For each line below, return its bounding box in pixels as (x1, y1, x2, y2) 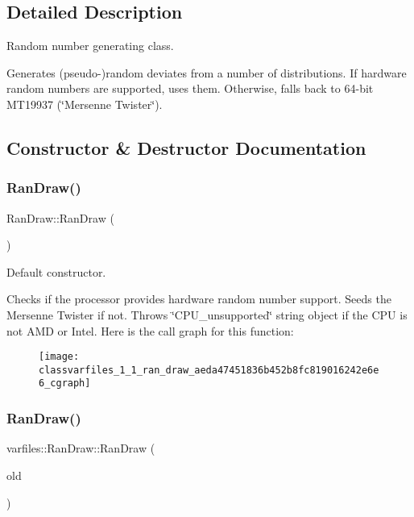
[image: (39, 351, 80, 363)
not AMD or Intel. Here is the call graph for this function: (6, 322, 294, 339)
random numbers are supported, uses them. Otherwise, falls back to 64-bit (6, 80, 374, 97)
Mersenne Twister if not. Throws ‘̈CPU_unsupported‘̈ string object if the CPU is (6, 306, 408, 323)
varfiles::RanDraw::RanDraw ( (6, 440, 155, 457)
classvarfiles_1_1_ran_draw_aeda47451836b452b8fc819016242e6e (39, 364, 379, 376)
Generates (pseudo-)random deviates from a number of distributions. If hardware (6, 64, 407, 81)
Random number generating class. (6, 37, 174, 54)
